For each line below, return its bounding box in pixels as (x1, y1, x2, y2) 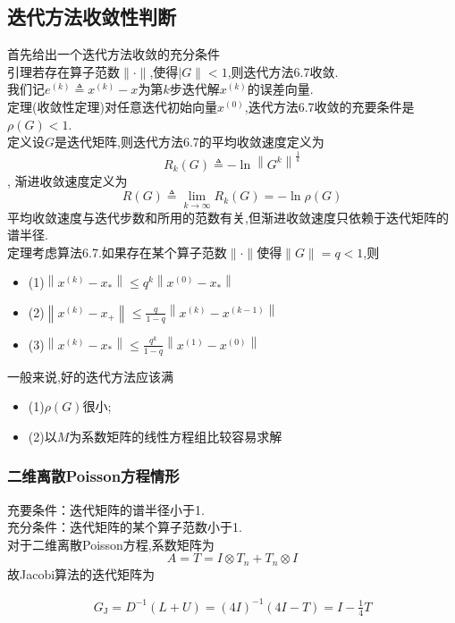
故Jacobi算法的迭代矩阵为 (7, 564, 156, 583)
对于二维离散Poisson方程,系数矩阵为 (7, 535, 215, 553)
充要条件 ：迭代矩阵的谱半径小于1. (7, 500, 205, 518)
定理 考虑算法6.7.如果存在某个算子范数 (7, 242, 227, 261)
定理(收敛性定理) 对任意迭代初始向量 (7, 97, 217, 115)
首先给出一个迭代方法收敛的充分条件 (7, 45, 220, 63)
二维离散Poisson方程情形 (7, 465, 180, 487)
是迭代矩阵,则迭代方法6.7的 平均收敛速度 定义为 (55, 132, 324, 151)
